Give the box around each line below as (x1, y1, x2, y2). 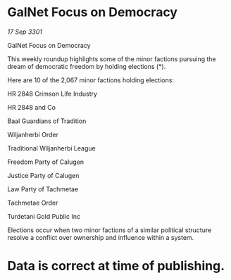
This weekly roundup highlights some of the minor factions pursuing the (7, 54, 216, 63)
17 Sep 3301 (7, 27, 42, 36)
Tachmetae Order (7, 198, 58, 207)
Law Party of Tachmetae (7, 184, 79, 193)
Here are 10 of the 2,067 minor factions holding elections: (7, 75, 175, 84)
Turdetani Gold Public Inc (7, 212, 81, 220)
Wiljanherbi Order (7, 130, 58, 139)
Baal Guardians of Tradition (7, 117, 87, 125)
